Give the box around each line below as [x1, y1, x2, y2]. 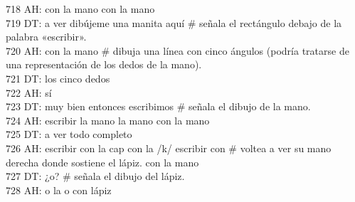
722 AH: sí [6, 85, 52, 100]
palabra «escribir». [6, 29, 87, 44]
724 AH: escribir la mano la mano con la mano [6, 112, 210, 127]
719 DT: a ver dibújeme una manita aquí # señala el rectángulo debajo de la [6, 15, 342, 30]
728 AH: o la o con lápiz [6, 182, 112, 197]
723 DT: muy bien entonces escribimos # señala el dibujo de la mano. [6, 99, 311, 114]
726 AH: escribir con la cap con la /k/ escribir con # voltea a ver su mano [6, 140, 332, 155]
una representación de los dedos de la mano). [6, 57, 202, 72]
